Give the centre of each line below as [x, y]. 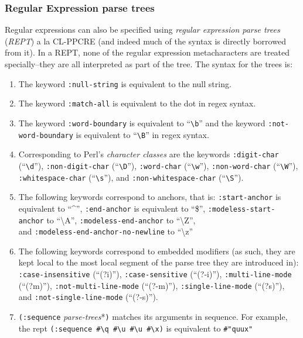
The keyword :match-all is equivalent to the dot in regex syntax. [137, 103]
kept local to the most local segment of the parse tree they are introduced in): [159, 262]
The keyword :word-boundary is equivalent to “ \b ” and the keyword [142, 123]
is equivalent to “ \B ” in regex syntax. [142, 134]
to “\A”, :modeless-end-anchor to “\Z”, [121, 220]
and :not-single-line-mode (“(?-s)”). [88, 297]
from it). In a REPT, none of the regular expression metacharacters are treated [147, 52]
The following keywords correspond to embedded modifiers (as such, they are [157, 251]
